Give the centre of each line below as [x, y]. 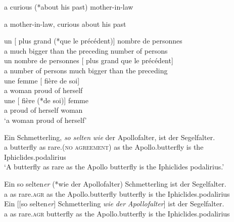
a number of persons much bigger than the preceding [86, 70]
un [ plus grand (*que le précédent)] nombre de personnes [93, 41]
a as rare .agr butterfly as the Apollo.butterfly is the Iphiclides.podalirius [117, 213]
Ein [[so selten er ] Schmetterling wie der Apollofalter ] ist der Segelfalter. [114, 204]
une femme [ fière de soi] [42, 80]
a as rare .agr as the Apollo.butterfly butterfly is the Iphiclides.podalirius [117, 193]
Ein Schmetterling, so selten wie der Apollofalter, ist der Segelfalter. [110, 137]
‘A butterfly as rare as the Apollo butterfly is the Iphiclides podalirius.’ [114, 167]
